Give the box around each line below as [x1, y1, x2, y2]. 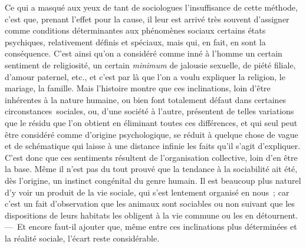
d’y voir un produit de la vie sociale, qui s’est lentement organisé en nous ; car [5, 186, 289, 198]
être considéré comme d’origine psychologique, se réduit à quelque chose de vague [5, 128, 298, 140]
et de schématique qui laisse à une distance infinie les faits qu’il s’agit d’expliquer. [5, 140, 301, 152]
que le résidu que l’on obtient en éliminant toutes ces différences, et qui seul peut [5, 116, 298, 128]
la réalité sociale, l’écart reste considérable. [5, 232, 160, 244]
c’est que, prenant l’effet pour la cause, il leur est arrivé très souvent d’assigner [5, 12, 289, 25]
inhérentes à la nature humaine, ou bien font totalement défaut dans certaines [5, 93, 287, 105]
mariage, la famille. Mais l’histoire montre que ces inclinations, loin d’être [5, 82, 271, 94]
